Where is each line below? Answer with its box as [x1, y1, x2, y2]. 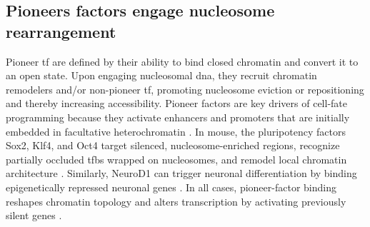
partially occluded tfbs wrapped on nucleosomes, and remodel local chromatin [6, 151, 347, 166]
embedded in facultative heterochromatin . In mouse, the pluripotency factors [6, 123, 346, 138]
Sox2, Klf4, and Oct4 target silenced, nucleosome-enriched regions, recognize [6, 138, 340, 153]
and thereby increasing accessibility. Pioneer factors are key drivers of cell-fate [6, 96, 348, 111]
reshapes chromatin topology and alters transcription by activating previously [6, 193, 346, 208]
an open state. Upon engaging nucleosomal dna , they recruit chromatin [6, 68, 317, 83]
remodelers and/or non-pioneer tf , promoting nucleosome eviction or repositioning [6, 81, 364, 96]
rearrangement [6, 20, 116, 42]
